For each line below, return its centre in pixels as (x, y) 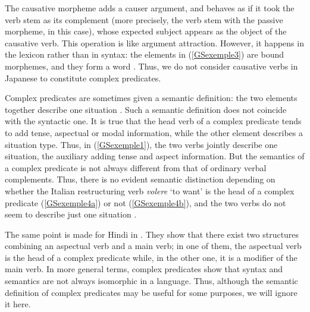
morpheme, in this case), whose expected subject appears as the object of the (146, 31)
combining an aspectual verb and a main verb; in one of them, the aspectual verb (153, 246)
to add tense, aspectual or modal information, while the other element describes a (154, 132)
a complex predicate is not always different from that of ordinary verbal (136, 167)
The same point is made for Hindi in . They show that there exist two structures (152, 234)
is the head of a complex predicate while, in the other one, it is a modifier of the (151, 257)
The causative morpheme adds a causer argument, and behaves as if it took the (150, 8)
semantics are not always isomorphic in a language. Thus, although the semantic (151, 281)
